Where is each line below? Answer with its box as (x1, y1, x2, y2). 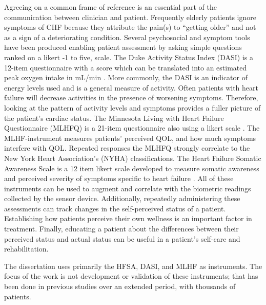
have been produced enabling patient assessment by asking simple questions (4, 42, 242, 52)
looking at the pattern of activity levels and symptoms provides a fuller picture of (4, 102, 261, 113)
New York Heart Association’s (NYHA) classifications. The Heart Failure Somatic (4, 152, 261, 163)
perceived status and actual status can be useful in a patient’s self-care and (4, 233, 240, 244)
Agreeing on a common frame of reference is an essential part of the (4, 2, 217, 12)
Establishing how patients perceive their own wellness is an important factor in (4, 213, 252, 224)
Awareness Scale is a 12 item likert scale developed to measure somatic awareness (4, 163, 259, 173)
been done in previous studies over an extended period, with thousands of (4, 281, 236, 292)
